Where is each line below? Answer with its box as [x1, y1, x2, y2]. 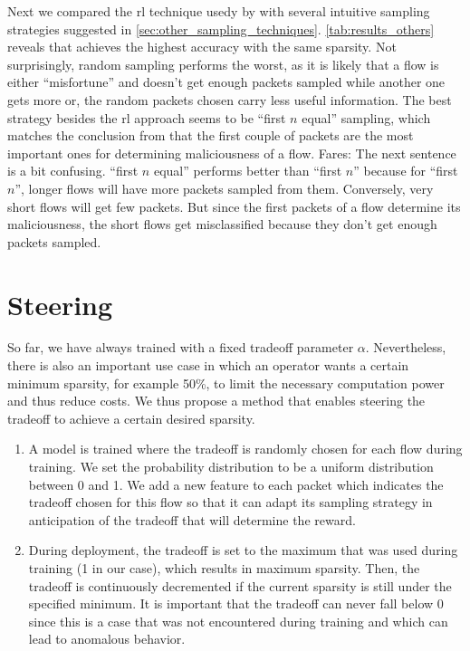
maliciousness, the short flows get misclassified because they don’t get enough [7, 215, 437, 234]
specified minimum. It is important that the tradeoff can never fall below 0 [28, 594, 444, 613]
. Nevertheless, [365, 338, 446, 357]
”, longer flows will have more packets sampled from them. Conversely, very [14, 178, 434, 197]
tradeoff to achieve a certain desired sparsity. [7, 408, 255, 427]
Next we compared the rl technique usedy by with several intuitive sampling [7, 2, 430, 20]
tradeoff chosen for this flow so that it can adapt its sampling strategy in [28, 493, 433, 512]
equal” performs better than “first [153, 161, 342, 180]
